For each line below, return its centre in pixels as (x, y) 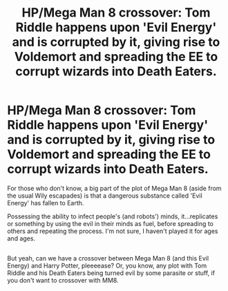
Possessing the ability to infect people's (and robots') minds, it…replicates (113, 216)
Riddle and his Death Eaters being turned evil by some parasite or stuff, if (111, 273)
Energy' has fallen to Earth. (46, 203)
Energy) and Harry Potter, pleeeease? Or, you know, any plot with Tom (107, 266)
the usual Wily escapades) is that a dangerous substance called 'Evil (105, 196)
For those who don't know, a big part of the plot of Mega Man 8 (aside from (115, 188)
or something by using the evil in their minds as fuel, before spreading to (111, 223)
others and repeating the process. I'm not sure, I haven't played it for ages (113, 231)
